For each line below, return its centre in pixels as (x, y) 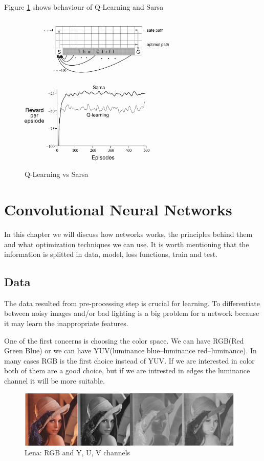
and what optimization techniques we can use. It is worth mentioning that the (127, 244)
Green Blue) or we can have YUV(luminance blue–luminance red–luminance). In (130, 350)
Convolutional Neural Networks (118, 209)
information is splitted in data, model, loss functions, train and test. (111, 254)
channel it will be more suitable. (54, 381)
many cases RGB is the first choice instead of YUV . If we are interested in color (129, 360)
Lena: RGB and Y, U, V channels (78, 453)
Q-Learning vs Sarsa (57, 174)
